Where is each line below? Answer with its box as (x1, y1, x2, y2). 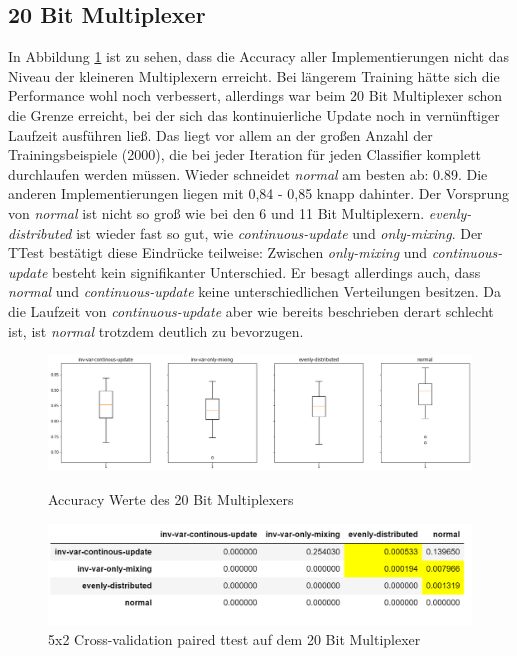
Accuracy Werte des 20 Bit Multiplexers (48, 489, 294, 510)
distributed (8, 222, 72, 243)
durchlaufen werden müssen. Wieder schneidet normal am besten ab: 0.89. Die (8, 163, 488, 184)
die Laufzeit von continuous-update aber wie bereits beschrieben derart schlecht (8, 300, 494, 321)
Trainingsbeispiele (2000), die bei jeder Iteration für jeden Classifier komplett (8, 144, 482, 165)
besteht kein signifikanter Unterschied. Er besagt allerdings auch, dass (52, 261, 481, 282)
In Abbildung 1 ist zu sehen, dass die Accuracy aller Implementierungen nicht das (8, 46, 509, 67)
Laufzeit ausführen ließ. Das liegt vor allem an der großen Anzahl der (8, 124, 433, 145)
